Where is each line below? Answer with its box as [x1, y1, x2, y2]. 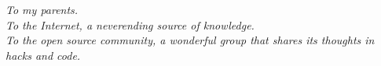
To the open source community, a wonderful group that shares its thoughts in [5, 32, 375, 48]
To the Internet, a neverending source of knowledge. [5, 16, 255, 33]
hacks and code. [5, 47, 81, 63]
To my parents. [5, 2, 79, 17]
